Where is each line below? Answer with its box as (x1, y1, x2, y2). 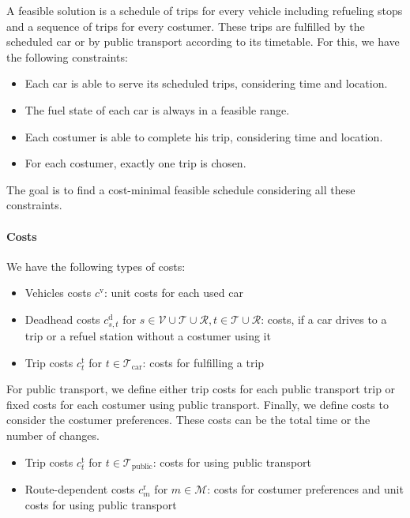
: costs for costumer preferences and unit (207, 481, 404, 497)
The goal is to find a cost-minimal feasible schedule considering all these (6, 181, 355, 197)
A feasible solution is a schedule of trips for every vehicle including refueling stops (6, 2, 403, 18)
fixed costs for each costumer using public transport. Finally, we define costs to (6, 396, 389, 412)
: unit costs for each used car (103, 284, 243, 301)
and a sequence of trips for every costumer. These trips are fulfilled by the (6, 17, 365, 34)
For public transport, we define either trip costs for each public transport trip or (6, 381, 396, 397)
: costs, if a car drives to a (261, 310, 387, 327)
